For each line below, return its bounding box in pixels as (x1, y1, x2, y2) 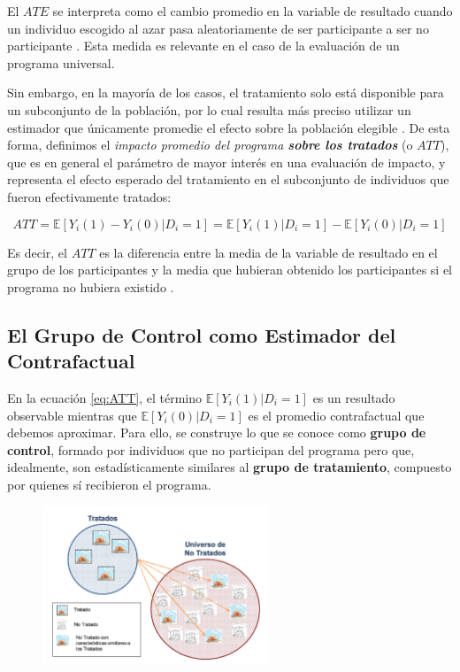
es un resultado (312, 388, 395, 406)
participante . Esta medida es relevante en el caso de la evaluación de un (7, 36, 400, 55)
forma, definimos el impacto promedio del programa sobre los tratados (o (7, 135, 413, 154)
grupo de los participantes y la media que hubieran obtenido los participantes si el (7, 260, 453, 279)
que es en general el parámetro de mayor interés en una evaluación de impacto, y (7, 152, 446, 171)
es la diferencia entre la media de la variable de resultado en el (99, 243, 438, 261)
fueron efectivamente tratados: (7, 187, 172, 205)
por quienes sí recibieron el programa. (7, 475, 211, 493)
